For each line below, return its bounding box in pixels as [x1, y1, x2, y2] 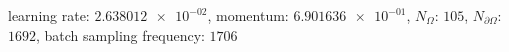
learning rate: [8, 5, 90, 25]
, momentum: [207, 5, 289, 25]
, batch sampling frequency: [36, 24, 205, 45]
